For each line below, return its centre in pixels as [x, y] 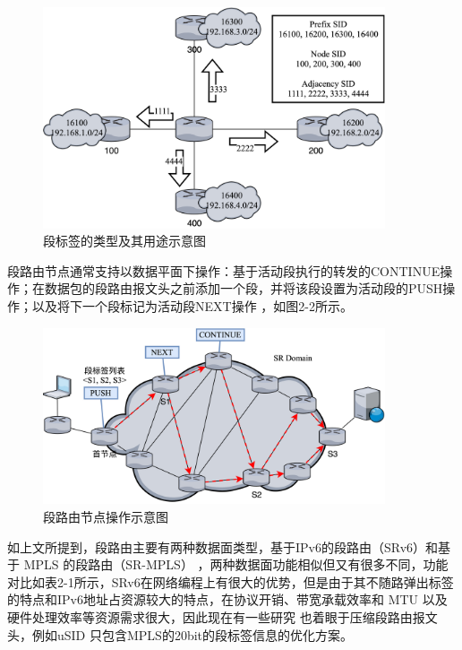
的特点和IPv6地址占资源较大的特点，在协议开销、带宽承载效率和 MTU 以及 [227, 599]
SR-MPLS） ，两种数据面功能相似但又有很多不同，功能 [287, 564]
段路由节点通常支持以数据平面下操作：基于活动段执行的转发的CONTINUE [224, 270]
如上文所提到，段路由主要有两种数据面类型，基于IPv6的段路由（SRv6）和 [223, 546]
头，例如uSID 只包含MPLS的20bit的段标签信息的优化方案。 [180, 634]
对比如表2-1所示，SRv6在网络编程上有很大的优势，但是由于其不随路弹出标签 [231, 581]
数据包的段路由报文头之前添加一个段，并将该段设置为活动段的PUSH [244, 288]
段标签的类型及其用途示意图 [124, 241]
